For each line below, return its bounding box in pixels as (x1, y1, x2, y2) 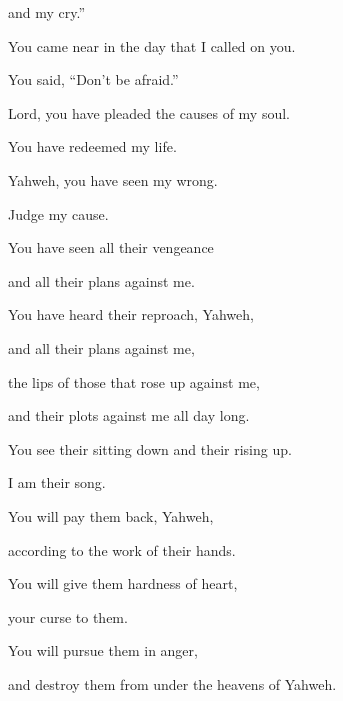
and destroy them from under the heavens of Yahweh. (8, 673, 337, 694)
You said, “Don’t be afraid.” (8, 69, 179, 90)
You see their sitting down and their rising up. (8, 438, 292, 459)
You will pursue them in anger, (8, 640, 198, 661)
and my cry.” (8, 2, 86, 22)
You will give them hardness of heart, (8, 573, 238, 594)
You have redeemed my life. (8, 136, 177, 157)
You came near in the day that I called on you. (8, 35, 296, 56)
